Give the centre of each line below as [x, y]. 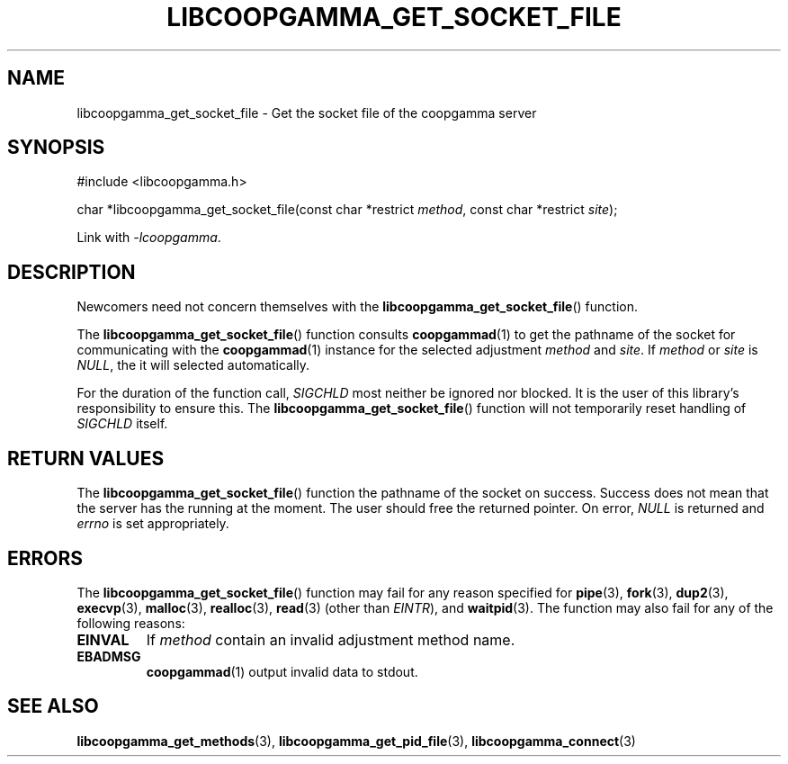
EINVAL [103, 639]
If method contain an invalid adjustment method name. [331, 639]
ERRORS [45, 558]
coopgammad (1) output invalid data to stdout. [282, 671]
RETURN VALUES [86, 458]
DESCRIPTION [72, 272]
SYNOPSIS [56, 148]
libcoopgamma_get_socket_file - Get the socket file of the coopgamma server [307, 112]
